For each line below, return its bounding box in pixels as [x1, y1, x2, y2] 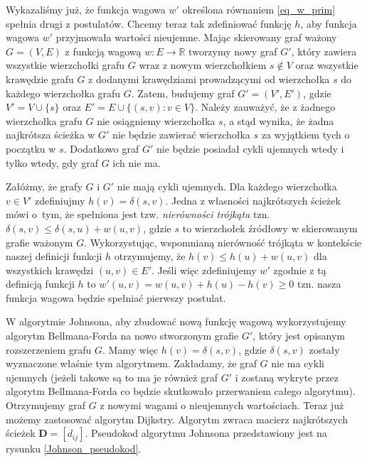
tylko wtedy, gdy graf [6, 155, 98, 170]
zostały [309, 342, 340, 357]
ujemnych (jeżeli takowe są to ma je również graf [6, 369, 218, 384]
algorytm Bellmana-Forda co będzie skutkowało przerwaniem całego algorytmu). [6, 384, 356, 398]
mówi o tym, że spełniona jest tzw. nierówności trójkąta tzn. [6, 207, 270, 222]
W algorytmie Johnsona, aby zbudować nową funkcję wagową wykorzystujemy [6, 314, 346, 329]
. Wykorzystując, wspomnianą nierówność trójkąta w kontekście [84, 234, 362, 249]
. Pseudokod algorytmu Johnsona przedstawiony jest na [85, 425, 327, 440]
